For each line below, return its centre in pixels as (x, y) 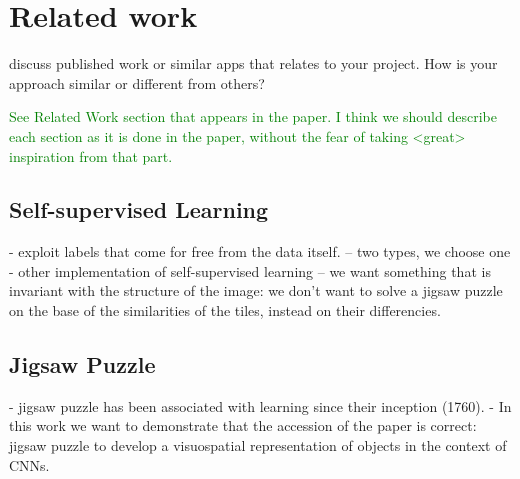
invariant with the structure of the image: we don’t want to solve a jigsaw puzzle (256, 290)
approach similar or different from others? (137, 82)
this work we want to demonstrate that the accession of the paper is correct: (243, 425)
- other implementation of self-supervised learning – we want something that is (250, 270)
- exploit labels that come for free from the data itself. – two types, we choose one (260, 251)
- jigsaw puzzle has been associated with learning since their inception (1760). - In (260, 405)
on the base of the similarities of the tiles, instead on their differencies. (225, 310)
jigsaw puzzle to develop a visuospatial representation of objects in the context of (258, 445)
